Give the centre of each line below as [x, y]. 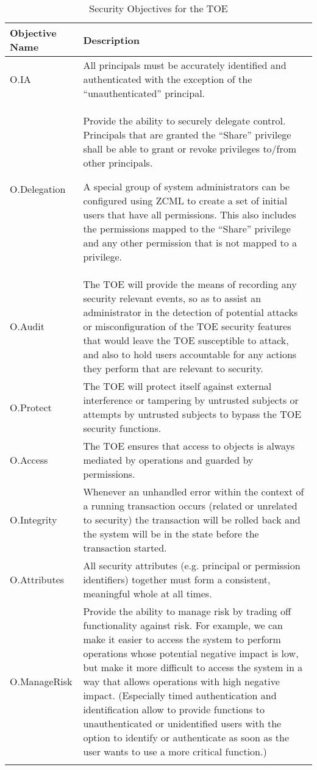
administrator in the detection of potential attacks [191, 312]
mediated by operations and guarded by [168, 460]
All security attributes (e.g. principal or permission [192, 565]
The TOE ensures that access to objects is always [189, 446]
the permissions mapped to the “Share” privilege [187, 228]
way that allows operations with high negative [181, 681]
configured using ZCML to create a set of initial [185, 200]
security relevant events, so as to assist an [172, 298]
